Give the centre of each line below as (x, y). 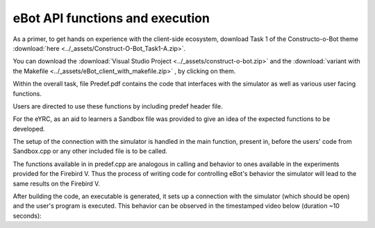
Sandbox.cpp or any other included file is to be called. (90, 151)
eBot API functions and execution (111, 18)
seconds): (27, 215)
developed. (29, 129)
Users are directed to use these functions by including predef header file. (118, 106)
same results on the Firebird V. (57, 184)
